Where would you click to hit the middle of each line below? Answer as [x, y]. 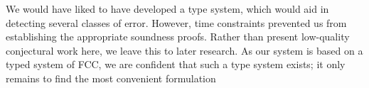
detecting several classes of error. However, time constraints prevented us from [176, 22]
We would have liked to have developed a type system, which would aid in [167, 9]
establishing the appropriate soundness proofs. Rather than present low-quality [178, 37]
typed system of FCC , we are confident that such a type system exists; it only [176, 64]
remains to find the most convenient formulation [111, 78]
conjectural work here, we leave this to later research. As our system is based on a [184, 50]
